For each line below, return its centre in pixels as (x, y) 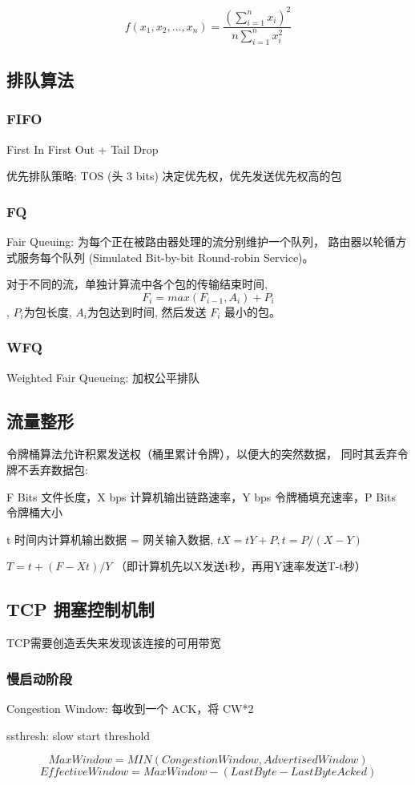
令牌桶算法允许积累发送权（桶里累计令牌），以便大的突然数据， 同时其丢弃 (202, 454)
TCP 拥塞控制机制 (81, 609)
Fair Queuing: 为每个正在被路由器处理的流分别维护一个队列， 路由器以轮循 (201, 242)
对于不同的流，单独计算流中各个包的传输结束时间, (137, 284)
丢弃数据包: (58, 470)
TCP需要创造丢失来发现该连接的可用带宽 (114, 643)
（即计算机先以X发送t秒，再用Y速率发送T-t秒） (241, 566)
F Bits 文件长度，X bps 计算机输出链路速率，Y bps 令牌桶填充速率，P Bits (201, 496)
